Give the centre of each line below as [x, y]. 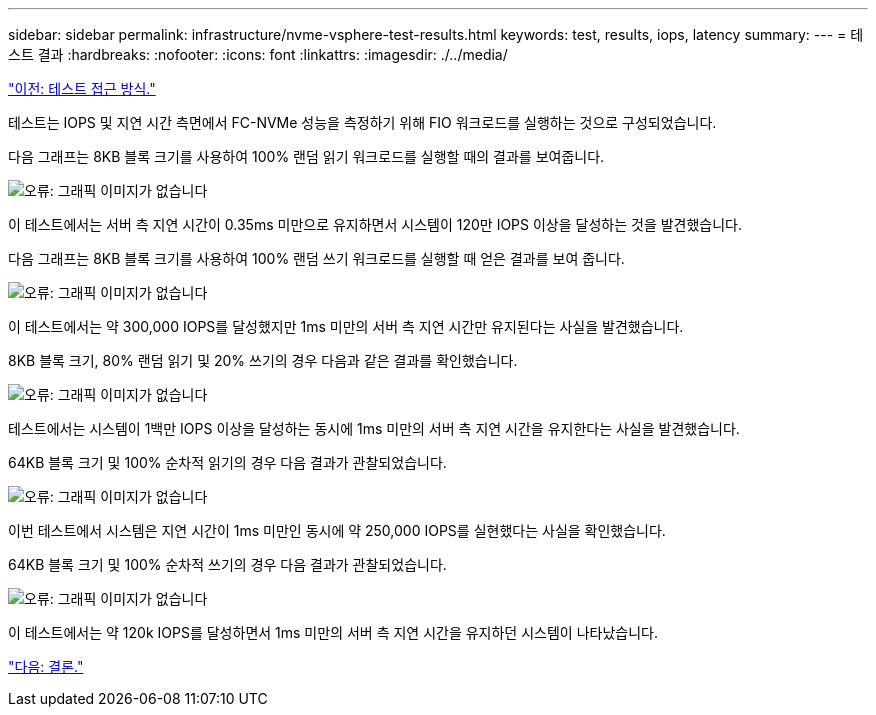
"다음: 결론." [46, 666]
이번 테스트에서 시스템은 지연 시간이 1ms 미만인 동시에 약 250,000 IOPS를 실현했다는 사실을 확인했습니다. [337, 530]
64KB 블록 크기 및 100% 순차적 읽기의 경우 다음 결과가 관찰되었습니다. [227, 462]
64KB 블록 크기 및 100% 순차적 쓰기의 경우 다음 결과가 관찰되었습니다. [227, 564]
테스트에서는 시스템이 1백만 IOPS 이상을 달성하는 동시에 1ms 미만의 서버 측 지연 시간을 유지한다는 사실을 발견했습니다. [374, 428]
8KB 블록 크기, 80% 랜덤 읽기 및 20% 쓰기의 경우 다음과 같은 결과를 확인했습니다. [263, 360]
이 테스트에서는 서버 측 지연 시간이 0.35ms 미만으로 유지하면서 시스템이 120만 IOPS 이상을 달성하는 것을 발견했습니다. [375, 224]
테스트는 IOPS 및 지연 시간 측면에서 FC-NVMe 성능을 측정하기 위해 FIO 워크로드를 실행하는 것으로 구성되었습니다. [362, 122]
